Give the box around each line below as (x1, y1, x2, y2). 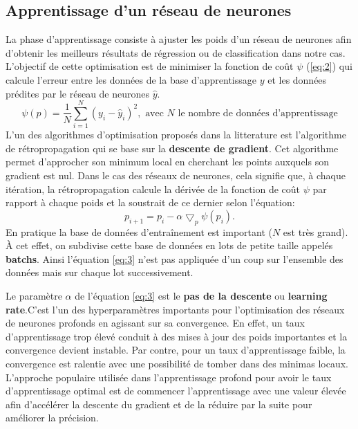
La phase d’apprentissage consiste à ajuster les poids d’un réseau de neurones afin (6, 32, 352, 46)
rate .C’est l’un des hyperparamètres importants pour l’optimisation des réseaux (6, 302, 345, 316)
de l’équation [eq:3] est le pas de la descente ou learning (75, 289, 328, 303)
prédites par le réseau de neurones (6, 86, 150, 100)
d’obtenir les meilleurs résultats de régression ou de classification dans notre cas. (6, 45, 346, 60)
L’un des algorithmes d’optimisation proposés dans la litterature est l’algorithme (6, 127, 346, 142)
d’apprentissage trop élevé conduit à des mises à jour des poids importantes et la (6, 329, 348, 343)
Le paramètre (6, 289, 62, 303)
